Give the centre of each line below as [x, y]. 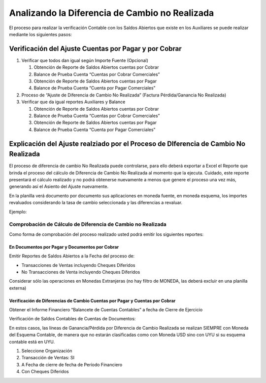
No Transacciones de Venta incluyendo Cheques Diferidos [81, 272]
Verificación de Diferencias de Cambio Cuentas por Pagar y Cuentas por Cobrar [92, 300]
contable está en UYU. [32, 341]
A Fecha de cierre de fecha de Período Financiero [72, 364]
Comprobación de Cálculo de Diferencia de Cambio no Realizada [88, 224]
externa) [18, 288]
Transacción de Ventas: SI [48, 358]
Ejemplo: [18, 212]
